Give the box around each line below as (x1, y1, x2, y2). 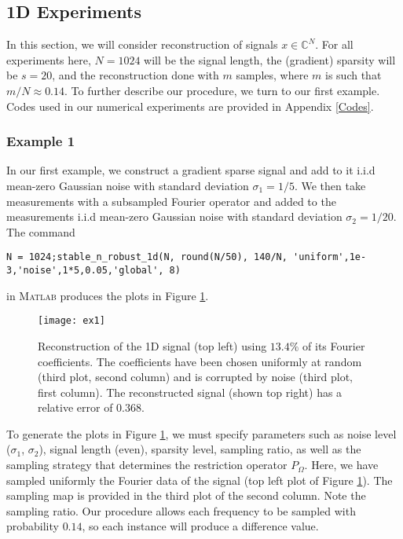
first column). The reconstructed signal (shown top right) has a (38, 383, 343, 400)
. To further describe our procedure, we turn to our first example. (64, 82, 380, 98)
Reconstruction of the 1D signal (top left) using (38, 337, 267, 354)
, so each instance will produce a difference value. (82, 518, 319, 534)
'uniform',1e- (293, 251, 367, 263)
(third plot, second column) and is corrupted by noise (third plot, (38, 368, 354, 385)
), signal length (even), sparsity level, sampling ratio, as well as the (38, 441, 361, 457)
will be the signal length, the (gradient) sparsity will (144, 51, 396, 68)
